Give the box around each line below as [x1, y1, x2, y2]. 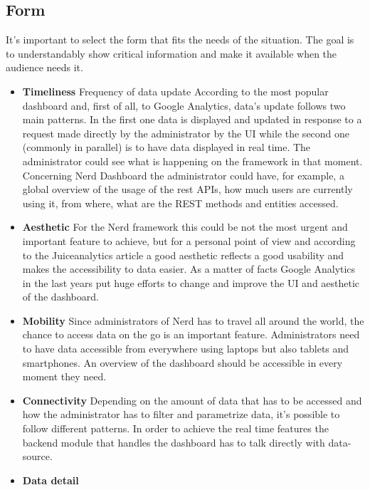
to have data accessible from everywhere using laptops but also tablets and [22, 341, 349, 356]
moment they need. [22, 369, 107, 384]
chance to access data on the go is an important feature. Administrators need [22, 327, 360, 342]
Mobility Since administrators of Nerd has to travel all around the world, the [22, 313, 364, 328]
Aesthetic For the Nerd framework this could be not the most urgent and [22, 219, 348, 234]
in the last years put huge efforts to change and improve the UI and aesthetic [22, 275, 360, 290]
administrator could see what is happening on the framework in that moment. [22, 153, 363, 168]
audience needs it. [6, 60, 83, 75]
